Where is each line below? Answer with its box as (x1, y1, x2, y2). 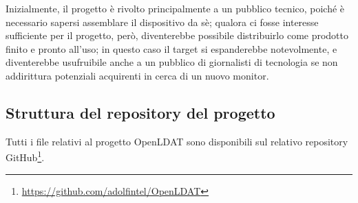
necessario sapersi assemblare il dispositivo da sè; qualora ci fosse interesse (6, 14, 319, 29)
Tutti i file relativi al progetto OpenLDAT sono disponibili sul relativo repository (6, 134, 348, 148)
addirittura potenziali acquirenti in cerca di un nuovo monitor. (6, 68, 269, 82)
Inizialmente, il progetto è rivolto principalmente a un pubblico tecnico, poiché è (6, 1, 345, 15)
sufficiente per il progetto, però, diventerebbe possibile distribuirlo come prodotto (6, 28, 349, 43)
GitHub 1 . (6, 148, 45, 165)
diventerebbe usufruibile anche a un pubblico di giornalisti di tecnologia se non (6, 55, 338, 69)
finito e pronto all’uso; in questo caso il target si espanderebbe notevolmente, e (6, 41, 337, 56)
